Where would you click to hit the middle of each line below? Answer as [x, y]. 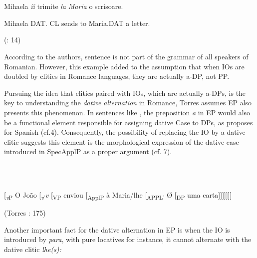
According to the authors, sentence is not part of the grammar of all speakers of [126, 56]
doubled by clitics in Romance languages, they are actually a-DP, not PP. [117, 76]
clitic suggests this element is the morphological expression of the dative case [122, 141]
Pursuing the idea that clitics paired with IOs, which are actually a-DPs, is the [125, 93]
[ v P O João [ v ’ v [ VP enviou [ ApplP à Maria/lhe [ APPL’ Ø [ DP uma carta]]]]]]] [118, 195]
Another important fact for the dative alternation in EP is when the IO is [117, 229]
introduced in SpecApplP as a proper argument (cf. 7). [88, 151]
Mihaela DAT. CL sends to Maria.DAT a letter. [77, 23]
